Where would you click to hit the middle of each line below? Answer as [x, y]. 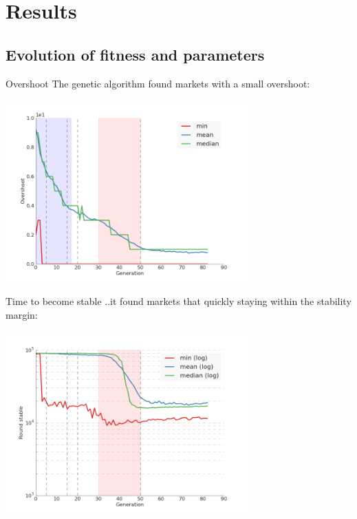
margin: [22, 314]
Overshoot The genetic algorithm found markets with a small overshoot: [158, 83]
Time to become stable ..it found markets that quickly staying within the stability [178, 301]
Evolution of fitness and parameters [135, 54]
